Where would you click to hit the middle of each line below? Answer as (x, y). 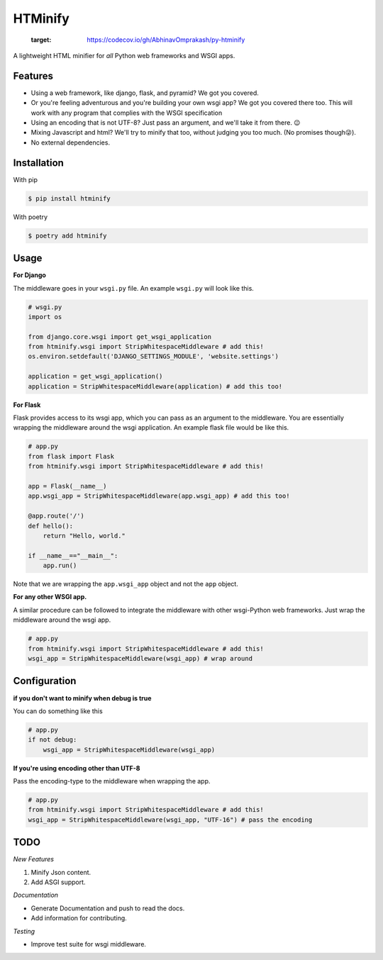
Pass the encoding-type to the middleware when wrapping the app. (112, 781)
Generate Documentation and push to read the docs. (108, 908)
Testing (24, 931)
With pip (26, 179)
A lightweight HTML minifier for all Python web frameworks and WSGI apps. (124, 55)
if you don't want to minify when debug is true (82, 698)
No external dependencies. (70, 143)
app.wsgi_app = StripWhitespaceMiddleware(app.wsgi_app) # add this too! (159, 496)
